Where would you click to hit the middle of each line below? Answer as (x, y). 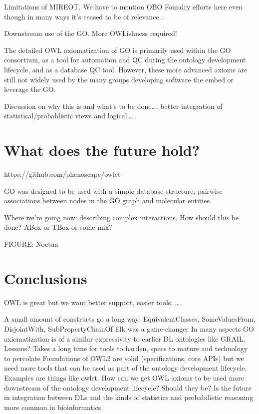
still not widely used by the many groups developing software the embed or (119, 79)
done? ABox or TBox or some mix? (58, 227)
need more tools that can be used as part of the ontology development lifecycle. (126, 368)
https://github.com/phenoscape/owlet (62, 174)
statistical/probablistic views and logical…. (69, 116)
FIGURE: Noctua (31, 244)
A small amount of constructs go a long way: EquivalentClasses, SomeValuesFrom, (130, 319)
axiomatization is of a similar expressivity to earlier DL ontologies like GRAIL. (125, 338)
